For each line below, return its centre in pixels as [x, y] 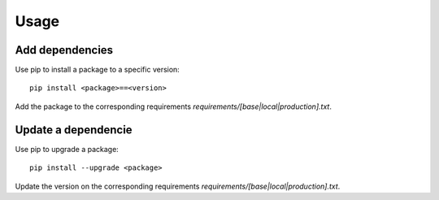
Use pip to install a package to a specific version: [98, 70]
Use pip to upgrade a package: [67, 149]
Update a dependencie [74, 130]
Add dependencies [64, 50]
